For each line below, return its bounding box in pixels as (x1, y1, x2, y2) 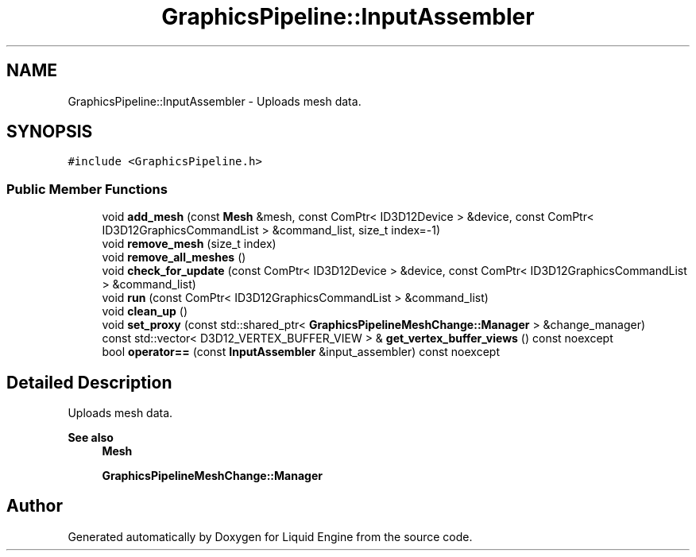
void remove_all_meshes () (102, 250, 246, 265)
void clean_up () (102, 304, 188, 319)
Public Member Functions (6, 180, 168, 197)
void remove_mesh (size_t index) (102, 237, 276, 251)
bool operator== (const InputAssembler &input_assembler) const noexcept (102, 345, 500, 359)
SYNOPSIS (6, 122, 93, 142)
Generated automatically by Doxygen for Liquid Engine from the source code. (68, 529, 473, 543)
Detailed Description (6, 372, 172, 393)
